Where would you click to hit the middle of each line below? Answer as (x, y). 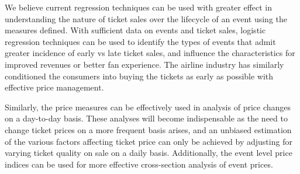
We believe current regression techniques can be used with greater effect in (139, 7)
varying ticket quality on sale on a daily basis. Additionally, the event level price (149, 153)
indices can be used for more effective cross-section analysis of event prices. (139, 164)
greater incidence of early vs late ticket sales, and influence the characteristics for (150, 53)
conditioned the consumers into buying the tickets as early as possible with (139, 76)
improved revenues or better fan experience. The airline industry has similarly (144, 64)
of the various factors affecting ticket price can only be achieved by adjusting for (149, 141)
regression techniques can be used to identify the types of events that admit (140, 41)
